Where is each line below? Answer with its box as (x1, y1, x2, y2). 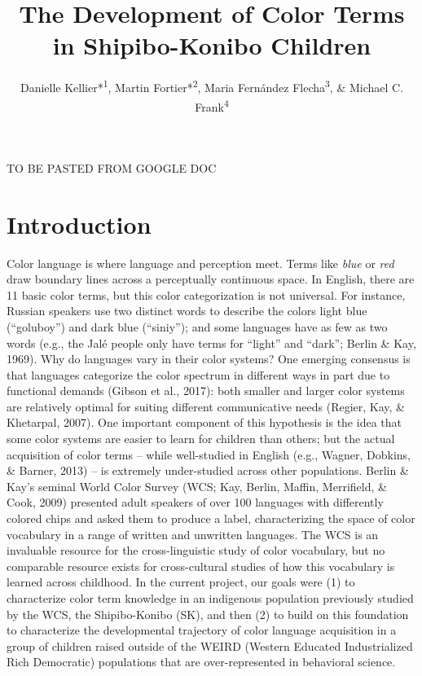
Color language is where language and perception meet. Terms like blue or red (7, 254, 394, 271)
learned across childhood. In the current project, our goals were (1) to (7, 573, 355, 590)
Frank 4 (195, 95, 229, 115)
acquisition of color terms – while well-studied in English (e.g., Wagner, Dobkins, (7, 446, 411, 463)
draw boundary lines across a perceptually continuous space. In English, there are (7, 270, 415, 288)
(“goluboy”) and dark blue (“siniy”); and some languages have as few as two (7, 318, 388, 335)
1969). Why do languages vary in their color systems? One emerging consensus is (7, 350, 411, 367)
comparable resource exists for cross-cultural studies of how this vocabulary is (7, 557, 395, 574)
